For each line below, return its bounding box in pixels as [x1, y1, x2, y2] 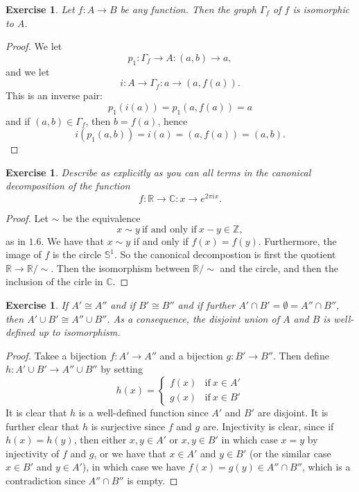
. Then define [272, 348, 329, 362]
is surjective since [91, 418, 166, 433]
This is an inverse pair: [6, 88, 103, 103]
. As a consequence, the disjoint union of [107, 311, 279, 325]
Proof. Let [6, 211, 49, 226]
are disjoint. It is [257, 405, 329, 419]
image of [6, 247, 42, 262]
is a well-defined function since [78, 405, 209, 419]
